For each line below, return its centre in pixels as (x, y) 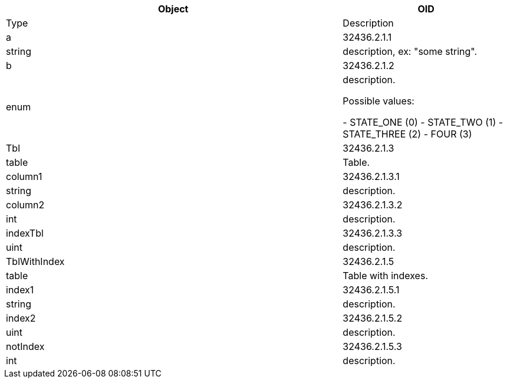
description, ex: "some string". (410, 51)
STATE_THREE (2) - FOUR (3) (407, 134)
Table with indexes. (385, 276)
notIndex (25, 346)
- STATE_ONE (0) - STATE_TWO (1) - (423, 122)
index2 (21, 318)
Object (173, 9)
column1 (24, 176)
